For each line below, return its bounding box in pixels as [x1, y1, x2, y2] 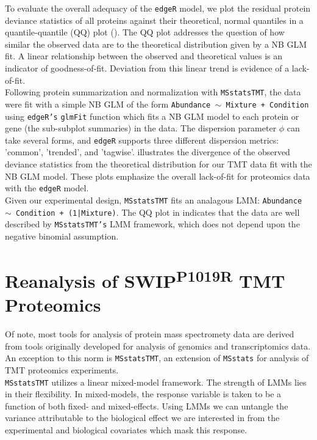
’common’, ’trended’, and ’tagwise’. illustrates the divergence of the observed [5, 145, 290, 158]
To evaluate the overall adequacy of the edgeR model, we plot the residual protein [5, 2, 311, 14]
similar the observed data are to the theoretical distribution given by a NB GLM [5, 37, 307, 50]
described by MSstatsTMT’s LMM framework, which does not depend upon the [5, 218, 300, 230]
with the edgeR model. [5, 182, 89, 194]
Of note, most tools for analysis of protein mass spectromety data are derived [5, 328, 294, 340]
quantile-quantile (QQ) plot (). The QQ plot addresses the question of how [5, 26, 285, 38]
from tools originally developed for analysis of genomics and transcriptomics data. [5, 339, 311, 352]
